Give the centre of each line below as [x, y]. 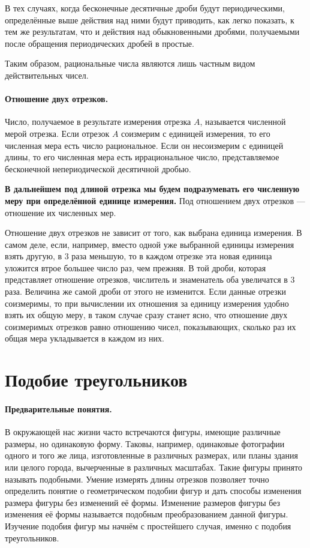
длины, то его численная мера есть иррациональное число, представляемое [142, 157]
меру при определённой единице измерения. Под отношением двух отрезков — [155, 200]
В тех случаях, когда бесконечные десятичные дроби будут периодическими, [145, 8]
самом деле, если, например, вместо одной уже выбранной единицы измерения [150, 244]
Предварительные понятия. [58, 409]
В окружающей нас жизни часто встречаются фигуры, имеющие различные [143, 432]
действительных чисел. [47, 75]
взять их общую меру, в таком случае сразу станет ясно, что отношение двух [146, 315]
